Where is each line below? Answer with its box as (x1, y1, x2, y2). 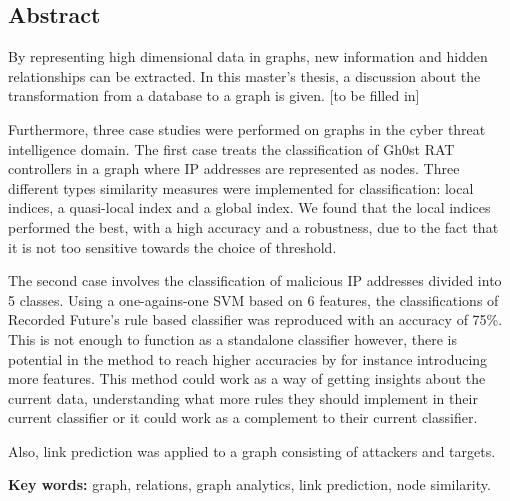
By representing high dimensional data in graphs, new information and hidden (8, 46, 488, 67)
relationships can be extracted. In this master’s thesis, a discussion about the (8, 65, 481, 86)
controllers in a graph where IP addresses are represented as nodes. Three (8, 158, 460, 179)
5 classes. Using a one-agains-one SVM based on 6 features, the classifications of (8, 289, 499, 310)
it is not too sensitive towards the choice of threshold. (8, 236, 337, 257)
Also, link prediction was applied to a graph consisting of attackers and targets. (8, 440, 496, 461)
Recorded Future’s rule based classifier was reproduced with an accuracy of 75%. (8, 309, 503, 330)
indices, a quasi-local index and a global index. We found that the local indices (8, 197, 491, 218)
